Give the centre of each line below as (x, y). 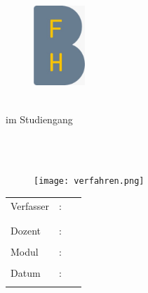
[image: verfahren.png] (89, 181)
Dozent (26, 231)
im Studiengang (39, 119)
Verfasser (30, 205)
